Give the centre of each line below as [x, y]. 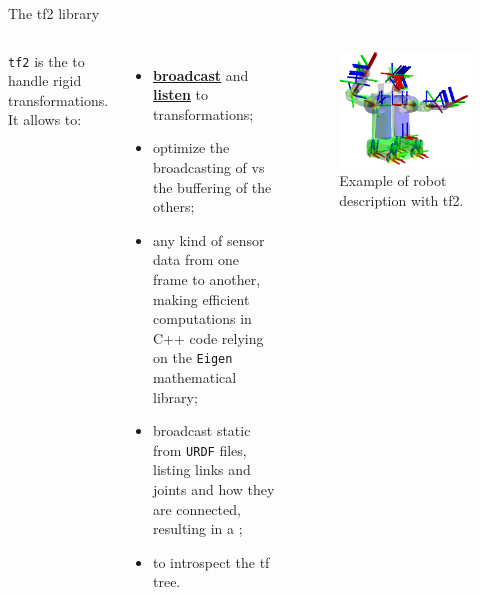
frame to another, [207, 278]
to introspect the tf [211, 561]
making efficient [201, 298]
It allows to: [45, 119]
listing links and [202, 469]
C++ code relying [208, 337]
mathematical [195, 376]
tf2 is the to [46, 60]
